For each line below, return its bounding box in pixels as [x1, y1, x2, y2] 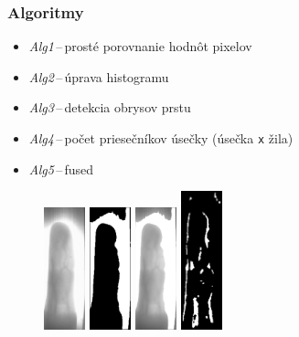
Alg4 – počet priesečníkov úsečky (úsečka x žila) [28, 129, 294, 147]
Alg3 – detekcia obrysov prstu [28, 98, 191, 117]
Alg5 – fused [28, 159, 94, 178]
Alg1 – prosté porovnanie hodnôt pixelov [28, 37, 252, 56]
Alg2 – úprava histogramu [28, 67, 169, 86]
